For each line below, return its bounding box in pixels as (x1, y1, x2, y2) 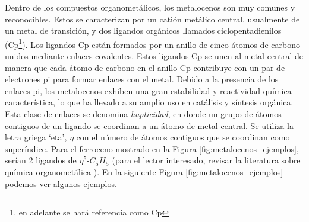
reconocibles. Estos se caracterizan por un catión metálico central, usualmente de (5, 12, 300, 25)
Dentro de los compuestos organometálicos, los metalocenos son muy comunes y (5, 1, 295, 13)
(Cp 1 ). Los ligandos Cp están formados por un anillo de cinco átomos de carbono (5, 36, 300, 50)
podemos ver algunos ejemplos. (5, 177, 117, 189)
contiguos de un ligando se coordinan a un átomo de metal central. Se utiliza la (5, 119, 294, 131)
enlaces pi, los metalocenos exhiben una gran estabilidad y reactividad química (5, 84, 292, 96)
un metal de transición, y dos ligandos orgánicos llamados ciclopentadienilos (5, 24, 282, 37)
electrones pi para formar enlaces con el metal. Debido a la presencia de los (5, 73, 279, 85)
